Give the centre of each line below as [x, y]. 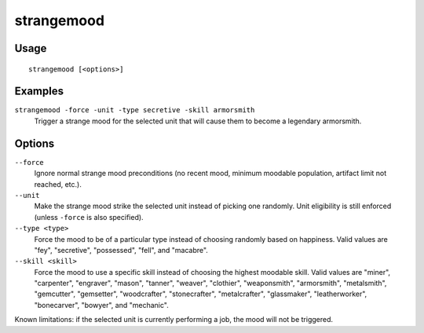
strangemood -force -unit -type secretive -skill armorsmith [135, 110]
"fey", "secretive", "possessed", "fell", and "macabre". [121, 250]
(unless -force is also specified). [89, 217]
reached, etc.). [58, 184]
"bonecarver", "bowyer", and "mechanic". [101, 305]
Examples [39, 91]
